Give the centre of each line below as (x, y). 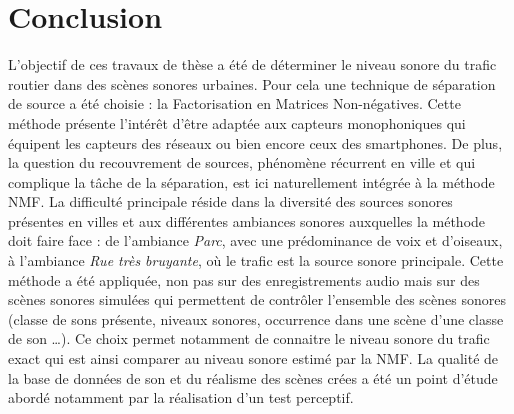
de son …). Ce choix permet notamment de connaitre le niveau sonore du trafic (249, 338)
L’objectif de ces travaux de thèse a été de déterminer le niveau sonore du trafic (252, 64)
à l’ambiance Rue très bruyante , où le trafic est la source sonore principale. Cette (256, 260)
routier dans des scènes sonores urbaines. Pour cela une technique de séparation (252, 83)
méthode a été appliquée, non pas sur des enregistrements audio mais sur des (244, 279)
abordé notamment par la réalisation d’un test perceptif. (181, 397)
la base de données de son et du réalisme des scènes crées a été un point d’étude (253, 377)
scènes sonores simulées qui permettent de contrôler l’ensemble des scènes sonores (257, 299)
